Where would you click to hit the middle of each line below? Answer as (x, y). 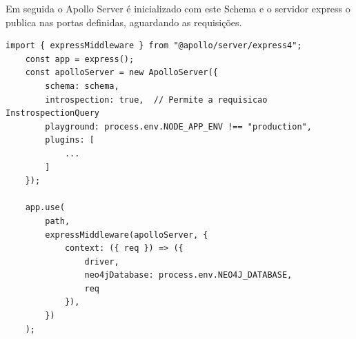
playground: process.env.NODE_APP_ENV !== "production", (178, 126)
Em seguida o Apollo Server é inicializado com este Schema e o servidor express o (178, 8)
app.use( (45, 208)
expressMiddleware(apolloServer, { (127, 235)
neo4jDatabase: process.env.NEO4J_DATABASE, (188, 275)
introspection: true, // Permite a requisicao (156, 100)
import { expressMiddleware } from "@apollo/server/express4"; (154, 46)
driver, (102, 261)
